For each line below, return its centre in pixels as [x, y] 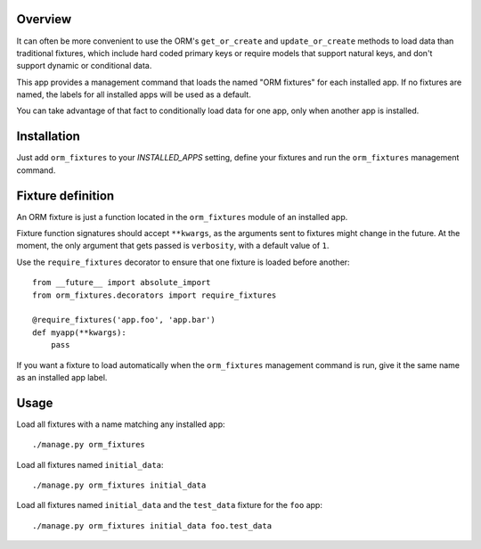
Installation [48, 137]
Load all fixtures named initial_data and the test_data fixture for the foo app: [169, 505]
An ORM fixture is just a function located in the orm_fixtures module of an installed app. [182, 217]
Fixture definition [65, 196]
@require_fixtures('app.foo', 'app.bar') [124, 320]
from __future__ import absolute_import [122, 283]
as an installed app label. [62, 377]
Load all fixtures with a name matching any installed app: [121, 424]
